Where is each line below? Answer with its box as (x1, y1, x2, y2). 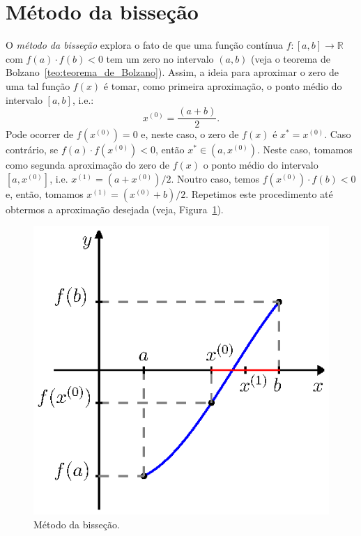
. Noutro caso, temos (171, 171, 260, 185)
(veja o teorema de (251, 51, 331, 66)
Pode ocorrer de (6, 127, 74, 141)
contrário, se (6, 142, 59, 157)
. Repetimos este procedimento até (185, 186, 333, 201)
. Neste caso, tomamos (257, 142, 353, 157)
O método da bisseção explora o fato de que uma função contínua (6, 38, 283, 52)
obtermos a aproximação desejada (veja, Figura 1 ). (6, 201, 224, 216)
